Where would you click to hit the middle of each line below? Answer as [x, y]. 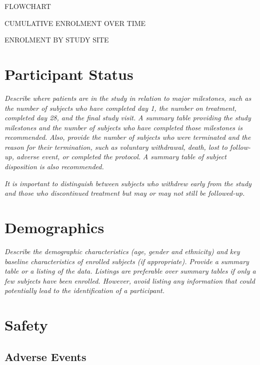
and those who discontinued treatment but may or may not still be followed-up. [125, 193]
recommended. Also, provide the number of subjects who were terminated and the [128, 137]
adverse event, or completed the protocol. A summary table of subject [121, 157]
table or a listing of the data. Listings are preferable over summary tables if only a [130, 271]
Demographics [54, 227]
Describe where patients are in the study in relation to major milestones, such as [128, 98]
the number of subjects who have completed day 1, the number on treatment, [120, 108]
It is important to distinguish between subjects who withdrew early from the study [128, 183]
